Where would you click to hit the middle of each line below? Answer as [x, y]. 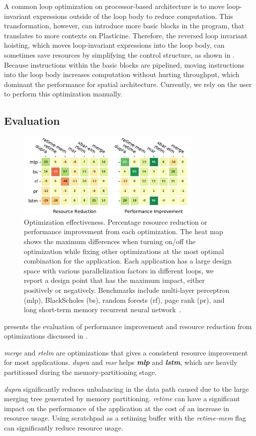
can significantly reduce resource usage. [64, 428]
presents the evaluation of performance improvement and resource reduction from [128, 326]
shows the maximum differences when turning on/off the [110, 241]
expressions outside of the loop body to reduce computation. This [133, 16]
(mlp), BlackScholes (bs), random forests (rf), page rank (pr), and [124, 300]
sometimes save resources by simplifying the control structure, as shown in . [120, 54]
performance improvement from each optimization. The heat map [124, 231]
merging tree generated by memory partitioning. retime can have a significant [122, 398]
